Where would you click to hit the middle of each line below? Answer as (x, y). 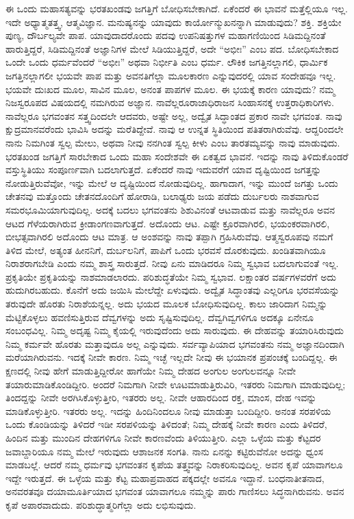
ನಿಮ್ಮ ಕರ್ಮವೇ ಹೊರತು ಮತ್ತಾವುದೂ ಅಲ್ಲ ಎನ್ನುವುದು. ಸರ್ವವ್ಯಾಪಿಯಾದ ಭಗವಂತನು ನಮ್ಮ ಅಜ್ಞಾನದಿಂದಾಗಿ (175, 343)
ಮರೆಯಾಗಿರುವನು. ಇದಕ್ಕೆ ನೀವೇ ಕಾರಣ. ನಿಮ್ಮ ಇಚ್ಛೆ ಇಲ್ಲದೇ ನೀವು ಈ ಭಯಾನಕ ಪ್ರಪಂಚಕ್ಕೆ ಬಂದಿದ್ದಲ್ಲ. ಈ (172, 357)
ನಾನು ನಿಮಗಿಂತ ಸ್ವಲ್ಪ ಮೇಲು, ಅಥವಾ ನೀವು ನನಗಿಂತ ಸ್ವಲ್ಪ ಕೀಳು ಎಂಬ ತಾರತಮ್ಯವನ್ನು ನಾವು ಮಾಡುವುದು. (173, 142)
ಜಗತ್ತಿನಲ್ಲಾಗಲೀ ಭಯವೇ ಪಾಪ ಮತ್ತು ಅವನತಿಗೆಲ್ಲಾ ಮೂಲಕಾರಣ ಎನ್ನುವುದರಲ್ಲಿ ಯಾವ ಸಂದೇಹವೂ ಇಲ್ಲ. (171, 75)
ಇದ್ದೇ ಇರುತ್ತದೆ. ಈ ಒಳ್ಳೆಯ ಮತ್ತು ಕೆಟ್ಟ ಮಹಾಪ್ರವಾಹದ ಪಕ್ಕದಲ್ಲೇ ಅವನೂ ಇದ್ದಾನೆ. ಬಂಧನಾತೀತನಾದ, (165, 478)
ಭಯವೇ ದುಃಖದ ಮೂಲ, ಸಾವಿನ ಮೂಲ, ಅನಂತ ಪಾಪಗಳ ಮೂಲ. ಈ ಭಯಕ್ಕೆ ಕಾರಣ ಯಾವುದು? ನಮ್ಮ (170, 89)
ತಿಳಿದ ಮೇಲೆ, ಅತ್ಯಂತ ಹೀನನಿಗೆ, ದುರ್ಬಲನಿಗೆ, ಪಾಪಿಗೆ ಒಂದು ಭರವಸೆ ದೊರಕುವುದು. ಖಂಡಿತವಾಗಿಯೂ (166, 250)
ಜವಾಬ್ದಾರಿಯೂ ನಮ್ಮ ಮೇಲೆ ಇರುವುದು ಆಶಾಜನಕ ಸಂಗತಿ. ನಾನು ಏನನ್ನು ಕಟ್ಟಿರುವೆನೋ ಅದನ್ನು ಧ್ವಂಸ (164, 451)
